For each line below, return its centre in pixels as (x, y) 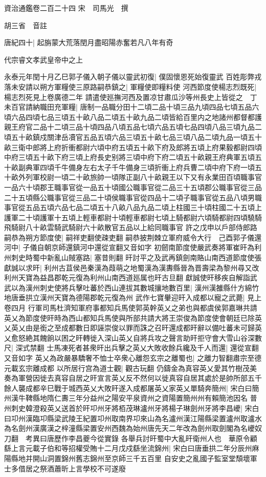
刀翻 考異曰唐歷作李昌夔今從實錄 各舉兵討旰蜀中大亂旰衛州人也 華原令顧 (131, 438)
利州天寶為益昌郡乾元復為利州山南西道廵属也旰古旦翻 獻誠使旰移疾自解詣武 (131, 277)
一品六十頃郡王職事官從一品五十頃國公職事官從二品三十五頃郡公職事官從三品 (133, 187)
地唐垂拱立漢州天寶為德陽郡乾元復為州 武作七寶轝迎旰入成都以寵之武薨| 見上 (133, 297)
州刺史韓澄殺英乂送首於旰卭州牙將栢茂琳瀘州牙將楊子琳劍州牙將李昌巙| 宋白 (132, 408)
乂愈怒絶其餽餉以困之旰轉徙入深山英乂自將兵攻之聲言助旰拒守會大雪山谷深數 (133, 337)
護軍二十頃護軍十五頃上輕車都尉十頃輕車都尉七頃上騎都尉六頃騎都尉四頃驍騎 (133, 217)
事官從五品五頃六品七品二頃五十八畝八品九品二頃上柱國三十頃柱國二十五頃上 (133, 207)
